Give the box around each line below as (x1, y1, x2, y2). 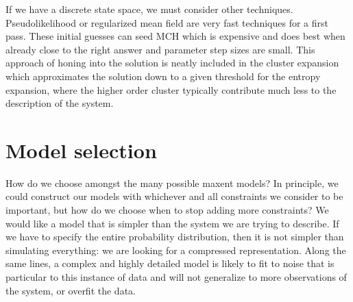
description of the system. (5, 96, 114, 110)
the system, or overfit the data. (5, 283, 136, 297)
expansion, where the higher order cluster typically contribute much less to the (5, 82, 337, 97)
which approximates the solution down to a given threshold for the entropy (5, 68, 321, 83)
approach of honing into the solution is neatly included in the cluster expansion (5, 55, 339, 70)
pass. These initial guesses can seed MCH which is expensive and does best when (5, 29, 345, 43)
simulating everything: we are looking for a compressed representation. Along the (5, 242, 346, 257)
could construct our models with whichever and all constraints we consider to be (5, 189, 343, 203)
